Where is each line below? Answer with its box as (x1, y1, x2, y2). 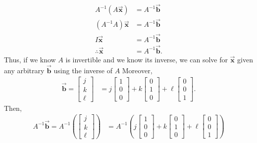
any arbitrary (4, 65, 45, 75)
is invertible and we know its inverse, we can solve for (65, 54, 228, 64)
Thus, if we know (4, 54, 56, 64)
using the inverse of (53, 65, 112, 75)
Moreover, (122, 65, 153, 75)
